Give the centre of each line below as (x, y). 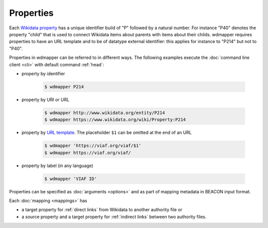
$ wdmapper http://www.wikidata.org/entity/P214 (105, 113)
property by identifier (43, 73)
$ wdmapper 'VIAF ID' (71, 179)
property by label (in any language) (58, 166)
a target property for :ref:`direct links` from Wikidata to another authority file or (102, 210)
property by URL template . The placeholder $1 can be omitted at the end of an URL (107, 133)
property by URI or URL (45, 100)
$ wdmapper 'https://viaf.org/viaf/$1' (93, 146)
